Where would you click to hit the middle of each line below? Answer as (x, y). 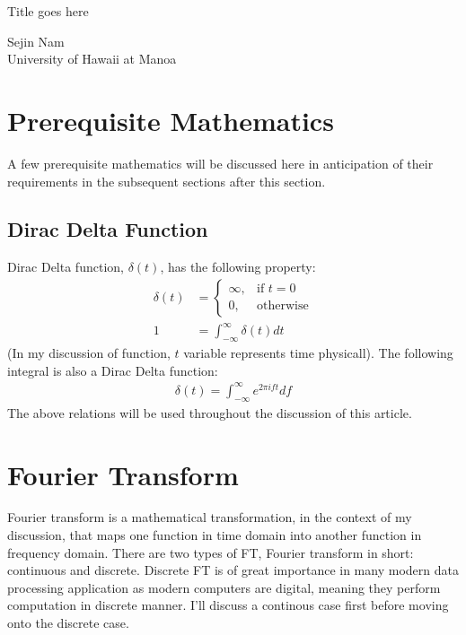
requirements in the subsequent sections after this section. (167, 181)
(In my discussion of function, (89, 353)
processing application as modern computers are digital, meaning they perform (224, 587)
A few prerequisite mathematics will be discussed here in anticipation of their (220, 163)
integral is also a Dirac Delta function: (113, 370)
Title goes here (48, 11)
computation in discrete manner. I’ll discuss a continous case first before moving (228, 605)
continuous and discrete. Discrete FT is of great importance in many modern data (233, 570)
